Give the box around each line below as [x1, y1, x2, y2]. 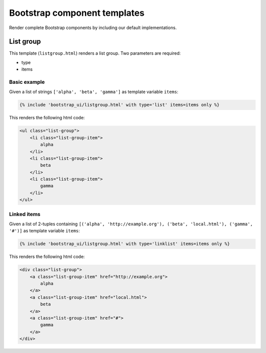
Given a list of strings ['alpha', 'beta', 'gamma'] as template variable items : [9, 89, 178, 95]
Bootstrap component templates [9, 7, 145, 18]
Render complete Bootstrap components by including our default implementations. [9, 25, 177, 31]
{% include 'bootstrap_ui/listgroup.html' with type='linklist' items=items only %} [19, 241, 230, 247]
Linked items [9, 211, 41, 217]
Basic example [9, 79, 45, 85]
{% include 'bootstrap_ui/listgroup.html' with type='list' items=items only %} [19, 102, 220, 108]
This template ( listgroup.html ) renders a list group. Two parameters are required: [9, 50, 181, 56]
